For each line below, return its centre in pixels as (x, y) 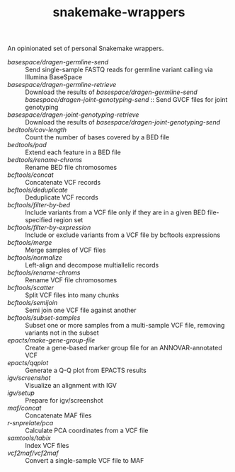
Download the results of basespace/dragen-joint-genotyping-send (123, 122)
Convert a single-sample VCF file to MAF (85, 461)
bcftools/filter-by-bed (39, 205)
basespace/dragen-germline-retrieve (62, 85)
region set (68, 220)
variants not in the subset (62, 333)
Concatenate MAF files (58, 415)
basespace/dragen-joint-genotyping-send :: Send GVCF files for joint (126, 100)
